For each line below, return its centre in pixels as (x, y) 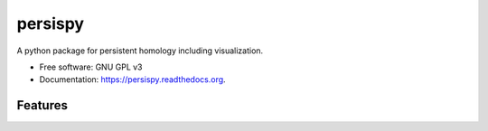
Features (42, 105)
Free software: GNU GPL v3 (91, 67)
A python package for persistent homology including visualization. (140, 51)
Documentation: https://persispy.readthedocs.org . (132, 80)
